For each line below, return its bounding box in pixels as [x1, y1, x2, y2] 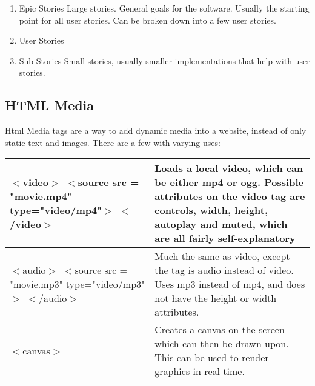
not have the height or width [154, 291, 277, 305]
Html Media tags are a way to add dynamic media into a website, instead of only [5, 124, 307, 137]
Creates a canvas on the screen [154, 322, 285, 337]
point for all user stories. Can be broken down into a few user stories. [19, 13, 276, 26]
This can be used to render [154, 350, 269, 365]
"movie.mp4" [10, 189, 72, 204]
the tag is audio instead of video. [154, 263, 294, 278]
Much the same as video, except [154, 249, 290, 264]
